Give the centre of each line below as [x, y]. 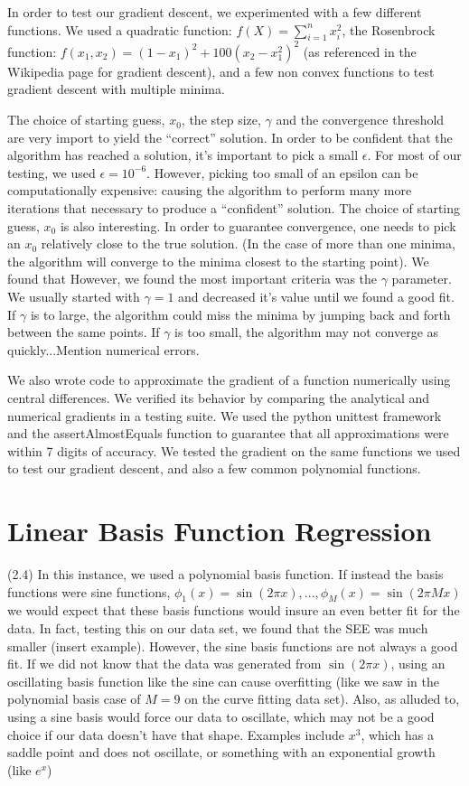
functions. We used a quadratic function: [120, 29]
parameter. [422, 279]
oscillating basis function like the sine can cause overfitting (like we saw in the [224, 681]
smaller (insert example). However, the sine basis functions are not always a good [233, 646]
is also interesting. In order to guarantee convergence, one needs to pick [258, 225]
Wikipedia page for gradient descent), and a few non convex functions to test [221, 71]
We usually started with [74, 297]
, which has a [397, 734]
